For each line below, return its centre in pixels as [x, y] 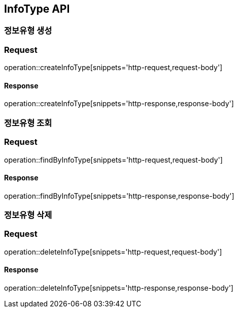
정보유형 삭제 [28, 215]
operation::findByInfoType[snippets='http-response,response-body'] [119, 196]
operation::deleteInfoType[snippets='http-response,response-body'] [119, 288]
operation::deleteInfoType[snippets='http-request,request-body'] [113, 252]
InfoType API [37, 9]
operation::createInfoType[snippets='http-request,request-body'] [113, 68]
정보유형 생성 [28, 31]
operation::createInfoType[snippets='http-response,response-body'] [119, 104]
